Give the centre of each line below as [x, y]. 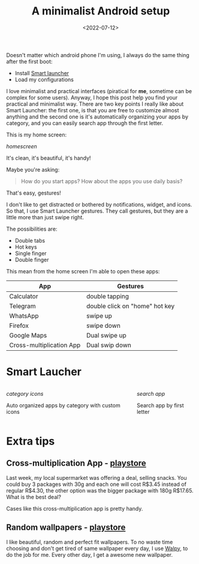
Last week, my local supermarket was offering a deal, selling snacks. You [97, 478]
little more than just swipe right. [45, 217]
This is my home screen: [37, 135]
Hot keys [26, 247]
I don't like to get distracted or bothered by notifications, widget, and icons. [99, 204]
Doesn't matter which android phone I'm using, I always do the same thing [98, 55]
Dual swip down [109, 345]
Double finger [32, 259]
